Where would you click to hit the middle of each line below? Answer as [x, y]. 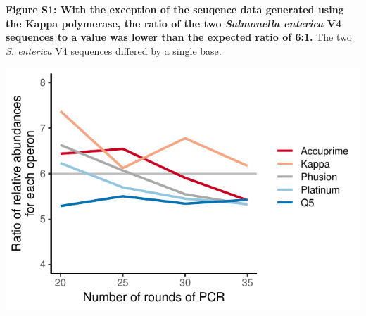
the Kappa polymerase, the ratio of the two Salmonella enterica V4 [173, 23]
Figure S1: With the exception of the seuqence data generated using [175, 9]
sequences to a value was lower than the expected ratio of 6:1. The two [179, 37]
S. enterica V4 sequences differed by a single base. [114, 50]
